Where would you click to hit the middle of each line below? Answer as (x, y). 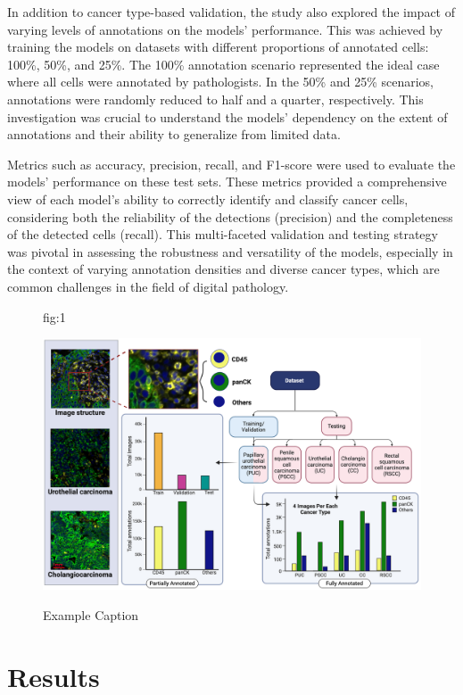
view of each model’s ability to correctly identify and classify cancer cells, (208, 199)
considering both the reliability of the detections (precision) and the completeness (230, 216)
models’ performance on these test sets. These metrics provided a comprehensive (227, 182)
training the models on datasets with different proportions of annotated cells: (218, 47)
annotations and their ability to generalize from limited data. (174, 134)
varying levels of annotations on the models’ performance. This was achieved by (225, 29)
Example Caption (91, 615)
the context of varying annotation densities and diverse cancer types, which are (223, 269)
